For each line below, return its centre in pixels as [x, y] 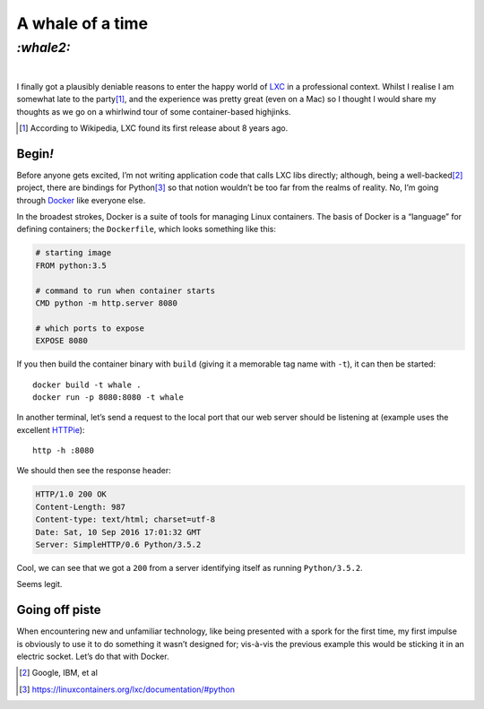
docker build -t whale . [87, 385]
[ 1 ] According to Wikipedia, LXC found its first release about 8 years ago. [154, 128]
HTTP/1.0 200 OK [71, 494]
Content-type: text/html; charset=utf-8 [125, 519]
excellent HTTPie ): [51, 429]
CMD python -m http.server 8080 [107, 303]
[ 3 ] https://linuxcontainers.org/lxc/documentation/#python [127, 689]
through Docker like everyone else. [81, 200]
